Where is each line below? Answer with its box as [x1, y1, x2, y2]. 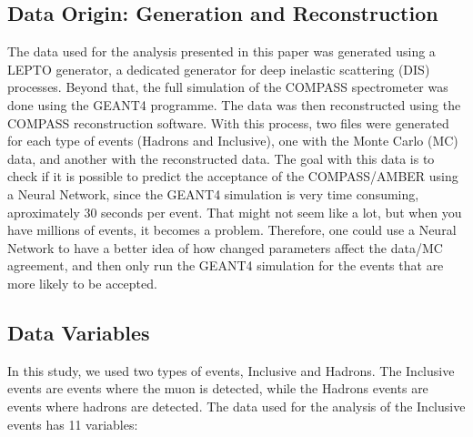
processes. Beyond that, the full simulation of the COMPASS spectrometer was [7, 77, 448, 97]
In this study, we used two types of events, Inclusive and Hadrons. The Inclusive [7, 361, 455, 380]
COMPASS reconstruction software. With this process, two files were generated [7, 113, 449, 132]
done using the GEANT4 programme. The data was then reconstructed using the [7, 95, 461, 114]
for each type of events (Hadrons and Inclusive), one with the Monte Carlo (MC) [7, 131, 458, 150]
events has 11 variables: [7, 414, 138, 433]
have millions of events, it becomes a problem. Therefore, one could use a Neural [7, 220, 457, 239]
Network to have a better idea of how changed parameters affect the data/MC [7, 238, 443, 257]
